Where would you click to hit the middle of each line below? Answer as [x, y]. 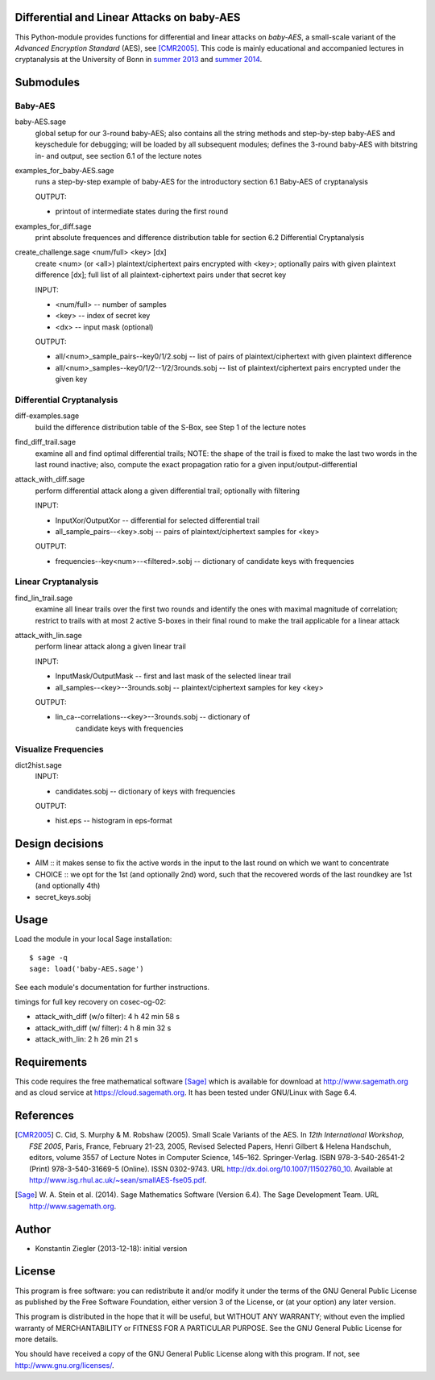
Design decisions [59, 844]
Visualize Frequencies [59, 749]
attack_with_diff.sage [50, 479]
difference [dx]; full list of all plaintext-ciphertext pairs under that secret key [161, 275]
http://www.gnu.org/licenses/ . [64, 1365]
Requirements [51, 1062]
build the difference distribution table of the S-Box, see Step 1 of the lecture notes [170, 427]
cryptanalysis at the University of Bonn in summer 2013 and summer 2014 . [139, 60]
